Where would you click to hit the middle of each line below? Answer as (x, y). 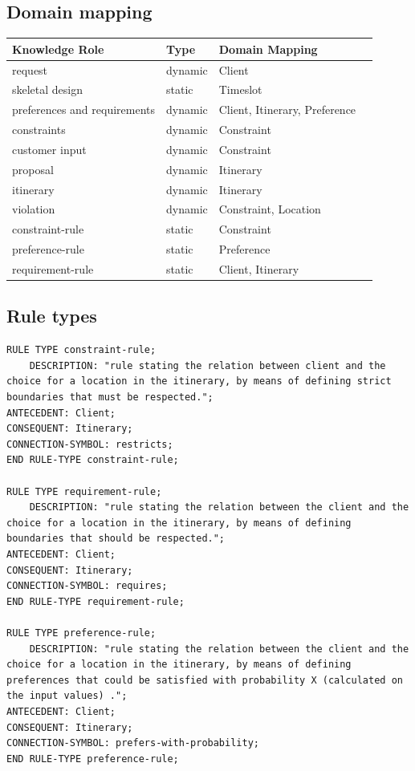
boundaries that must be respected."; (110, 398)
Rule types (52, 316)
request (30, 69)
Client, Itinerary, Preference (287, 110)
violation (34, 209)
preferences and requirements (84, 110)
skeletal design (48, 89)
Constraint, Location (270, 209)
